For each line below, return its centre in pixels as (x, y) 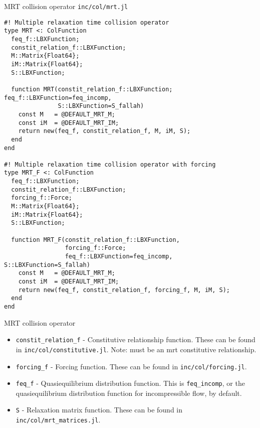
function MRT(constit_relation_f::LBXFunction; (92, 89)
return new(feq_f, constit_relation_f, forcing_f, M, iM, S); (124, 290)
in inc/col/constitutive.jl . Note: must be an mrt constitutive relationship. (136, 349)
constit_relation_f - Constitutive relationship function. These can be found (136, 339)
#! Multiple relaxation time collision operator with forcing (110, 164)
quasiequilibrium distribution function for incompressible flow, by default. (129, 393)
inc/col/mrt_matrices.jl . (58, 420)
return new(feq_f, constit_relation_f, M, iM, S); (104, 131)
